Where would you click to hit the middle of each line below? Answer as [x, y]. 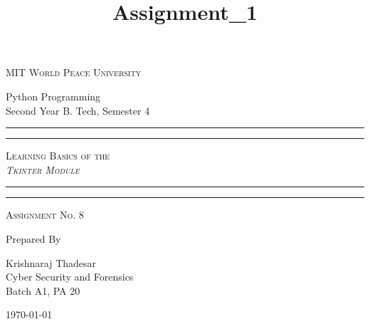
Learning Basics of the [58, 156]
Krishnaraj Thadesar [51, 262]
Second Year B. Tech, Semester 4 [78, 110]
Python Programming [53, 96]
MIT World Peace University [74, 72]
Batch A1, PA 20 [43, 290]
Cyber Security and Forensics [70, 277]
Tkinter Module [43, 169]
